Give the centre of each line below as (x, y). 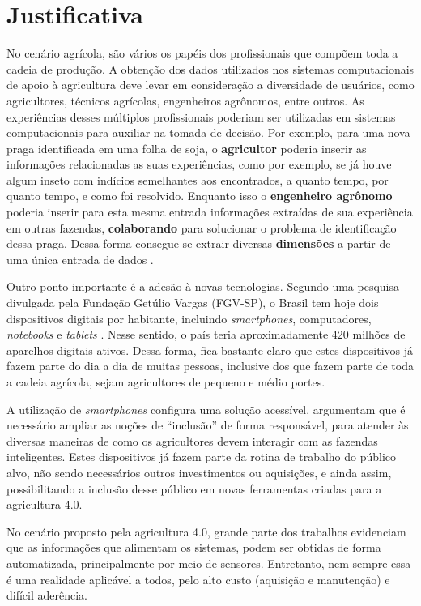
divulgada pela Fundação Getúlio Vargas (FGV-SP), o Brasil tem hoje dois (193, 303)
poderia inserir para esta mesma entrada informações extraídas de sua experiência (210, 212)
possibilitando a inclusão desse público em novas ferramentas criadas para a (194, 488)
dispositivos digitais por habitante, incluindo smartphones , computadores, (189, 318)
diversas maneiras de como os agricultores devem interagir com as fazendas (192, 440)
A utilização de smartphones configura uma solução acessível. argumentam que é (206, 409)
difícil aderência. (47, 595)
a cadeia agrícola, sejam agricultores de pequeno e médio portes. (166, 382)
